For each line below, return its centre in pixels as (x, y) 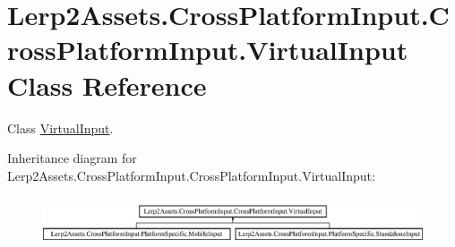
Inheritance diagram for (72, 158)
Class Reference (107, 85)
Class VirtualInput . (60, 128)
